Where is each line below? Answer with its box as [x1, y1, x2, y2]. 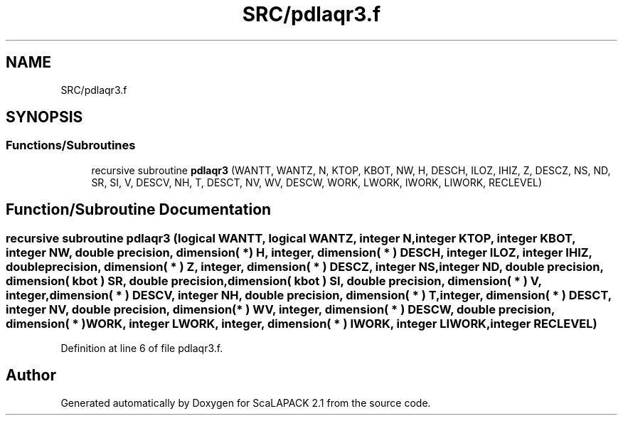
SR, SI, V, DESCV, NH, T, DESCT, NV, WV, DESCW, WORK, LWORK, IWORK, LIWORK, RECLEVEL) [91, 176, 543, 188]
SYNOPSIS [6, 108, 83, 127]
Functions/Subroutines [6, 138, 136, 153]
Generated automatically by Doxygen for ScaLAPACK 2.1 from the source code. [60, 396, 431, 409]
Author [6, 366, 56, 385]
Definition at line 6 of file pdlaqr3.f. [60, 342, 223, 355]
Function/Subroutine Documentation [6, 201, 272, 219]
